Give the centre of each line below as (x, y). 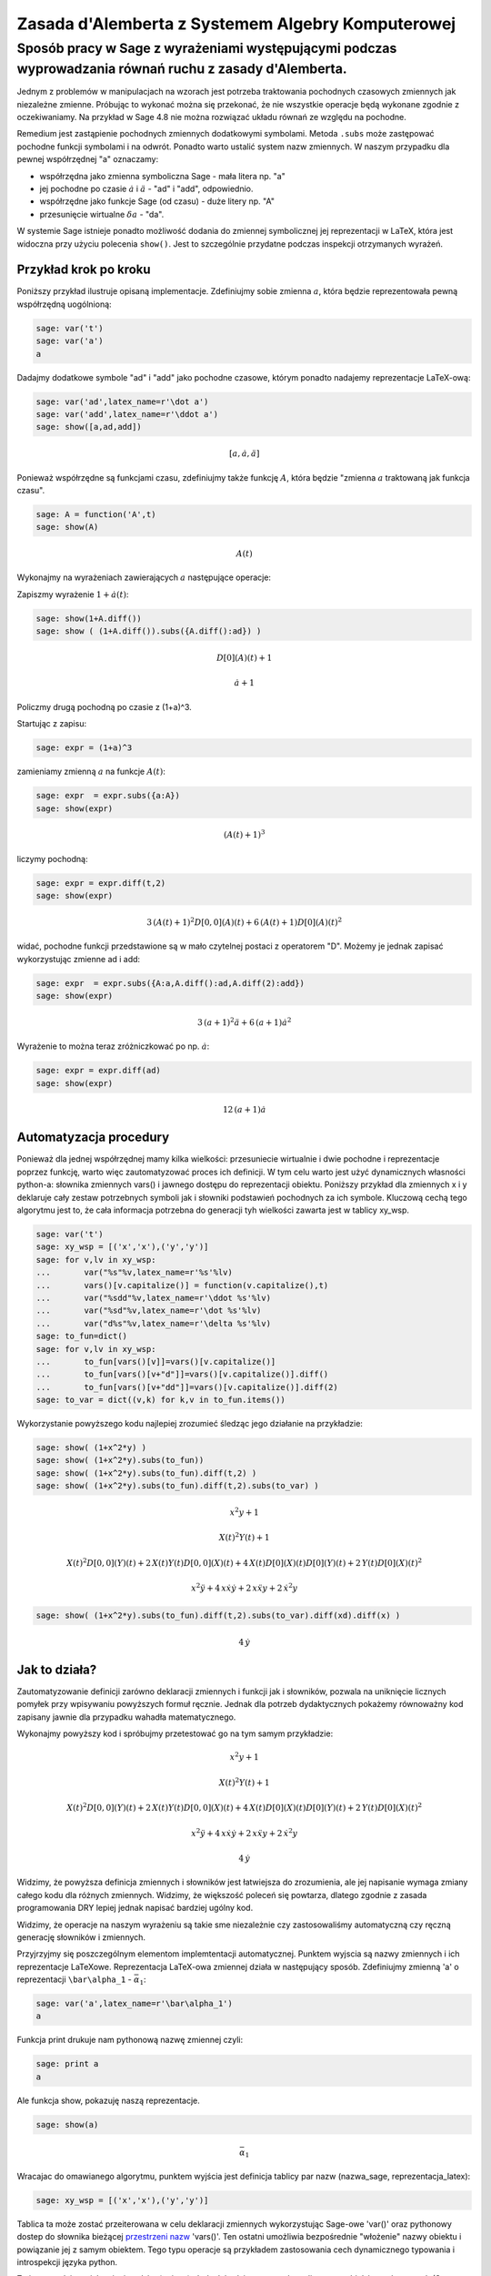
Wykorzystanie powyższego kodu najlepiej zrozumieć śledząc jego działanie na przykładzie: (190, 1424)
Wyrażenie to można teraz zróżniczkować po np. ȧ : (113, 1046)
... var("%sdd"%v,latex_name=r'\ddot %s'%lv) (154, 1298)
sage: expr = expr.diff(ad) (98, 1071)
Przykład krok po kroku (84, 270)
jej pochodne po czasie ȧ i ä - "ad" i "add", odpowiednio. (146, 188)
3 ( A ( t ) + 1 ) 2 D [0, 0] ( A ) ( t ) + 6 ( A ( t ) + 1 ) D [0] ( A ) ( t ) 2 (245, 922)
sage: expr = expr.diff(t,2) (101, 883)
